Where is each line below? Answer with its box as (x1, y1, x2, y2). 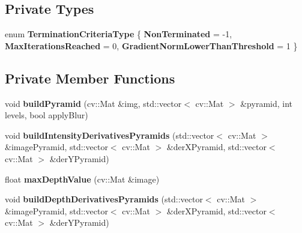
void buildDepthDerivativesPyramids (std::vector (5, 193, 203, 205)
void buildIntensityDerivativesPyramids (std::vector (5, 129, 214, 141)
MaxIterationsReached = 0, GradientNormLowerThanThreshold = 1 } (5, 39, 298, 52)
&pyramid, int (240, 97, 293, 109)
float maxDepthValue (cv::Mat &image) (5, 172, 160, 185)
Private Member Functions (5, 68, 175, 87)
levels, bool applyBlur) (5, 109, 88, 121)
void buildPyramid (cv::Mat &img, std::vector (5, 97, 182, 109)
